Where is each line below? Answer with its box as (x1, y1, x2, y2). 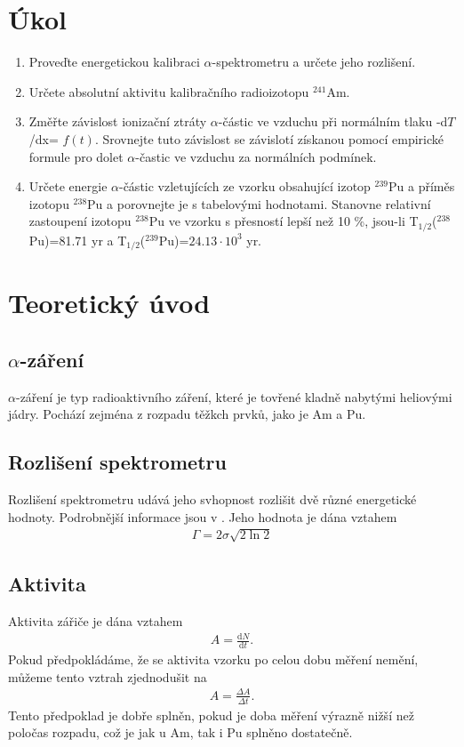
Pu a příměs (388, 177, 455, 196)
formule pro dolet (28, 147, 124, 165)
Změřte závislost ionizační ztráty (28, 112, 207, 131)
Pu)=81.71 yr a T (28, 230, 127, 249)
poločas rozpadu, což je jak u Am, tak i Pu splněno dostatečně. (8, 723, 353, 742)
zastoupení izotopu (28, 212, 132, 230)
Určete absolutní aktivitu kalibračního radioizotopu (28, 82, 309, 100)
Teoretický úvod (8, 285, 211, 321)
